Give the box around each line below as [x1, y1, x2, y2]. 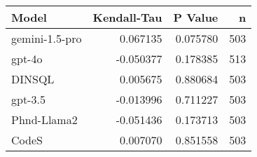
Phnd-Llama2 [11, 111, 78, 128]
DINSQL [11, 71, 55, 87]
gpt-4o [11, 50, 43, 67]
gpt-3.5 [11, 91, 46, 107]
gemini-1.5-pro [11, 30, 82, 46]
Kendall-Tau [92, 9, 162, 25]
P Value [173, 9, 218, 25]
